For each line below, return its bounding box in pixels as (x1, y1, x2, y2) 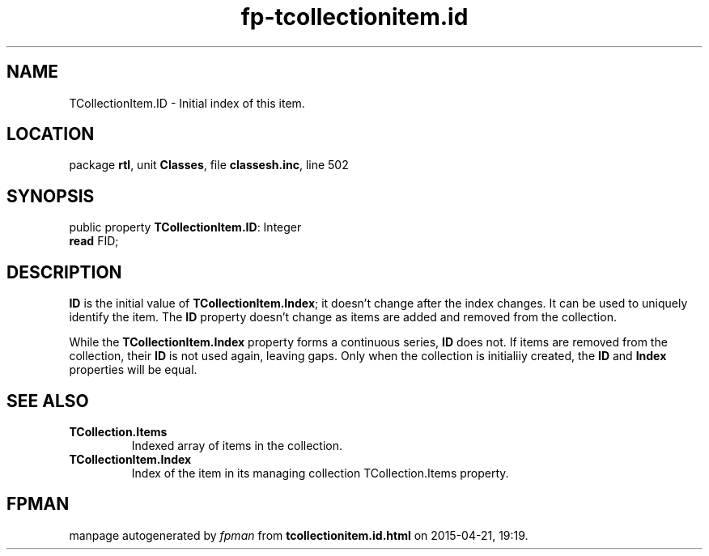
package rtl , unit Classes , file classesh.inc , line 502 (69, 158, 349, 172)
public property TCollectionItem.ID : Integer (69, 220, 302, 235)
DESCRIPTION (6, 261, 122, 282)
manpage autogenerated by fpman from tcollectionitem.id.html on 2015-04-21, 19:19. (69, 528, 529, 542)
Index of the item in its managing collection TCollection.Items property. (131, 465, 509, 480)
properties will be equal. (69, 363, 197, 377)
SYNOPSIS (6, 185, 95, 206)
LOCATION (6, 124, 95, 145)
